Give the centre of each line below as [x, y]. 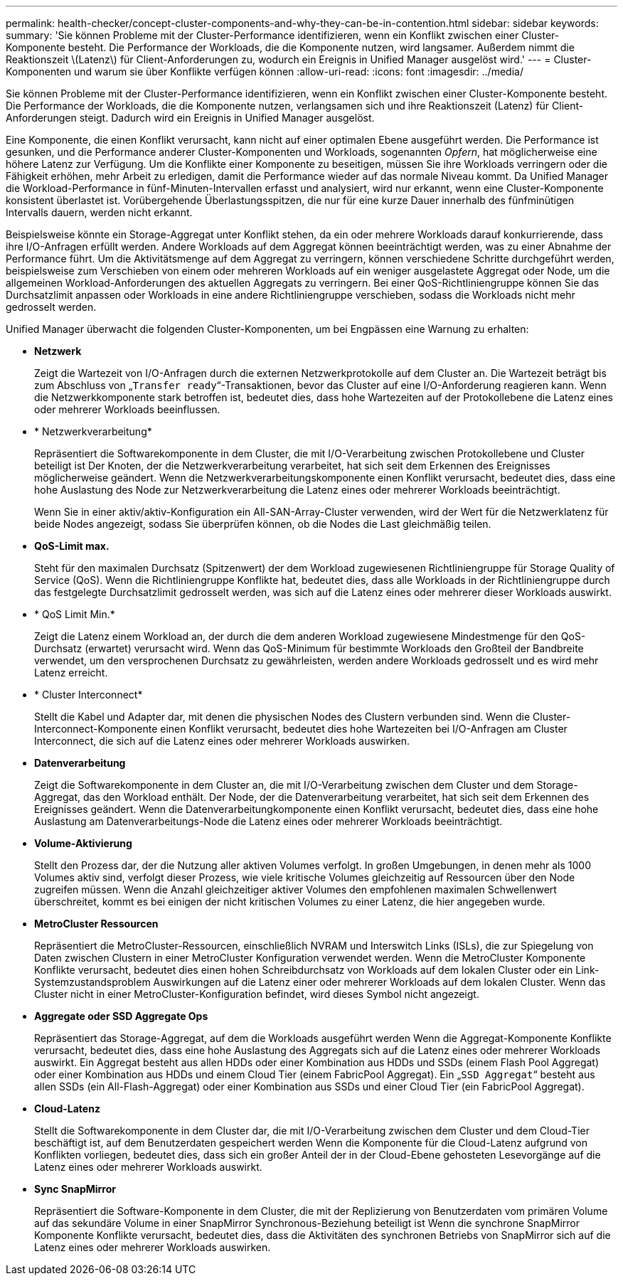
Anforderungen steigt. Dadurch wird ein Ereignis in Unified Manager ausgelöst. [190, 118]
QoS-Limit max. [72, 546]
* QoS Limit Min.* [75, 614]
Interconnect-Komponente [96, 729]
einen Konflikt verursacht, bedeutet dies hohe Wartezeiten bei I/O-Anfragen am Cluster [364, 729]
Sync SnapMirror [75, 1189]
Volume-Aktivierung [83, 843]
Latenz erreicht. [71, 673]
